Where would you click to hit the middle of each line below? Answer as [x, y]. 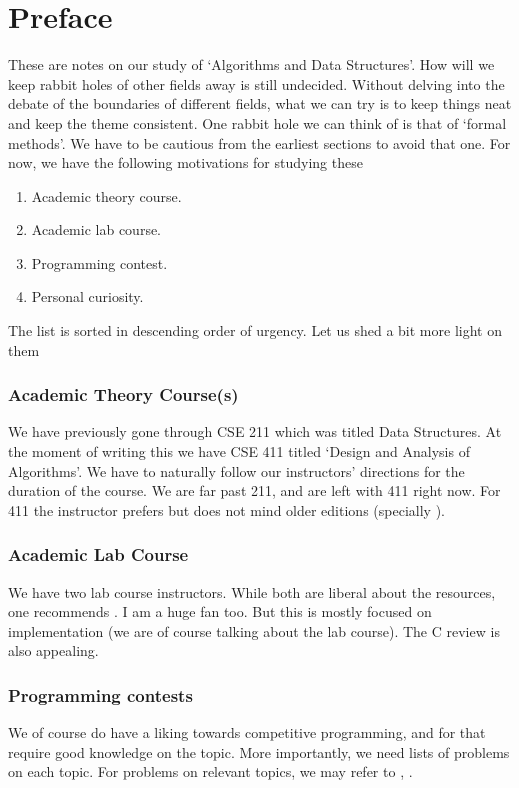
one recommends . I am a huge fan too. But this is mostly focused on [220, 611]
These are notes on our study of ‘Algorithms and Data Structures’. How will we [251, 64]
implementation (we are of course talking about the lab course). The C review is [254, 630]
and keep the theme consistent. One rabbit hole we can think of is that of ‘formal [257, 122]
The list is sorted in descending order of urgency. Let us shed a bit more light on [255, 330]
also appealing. [53, 650]
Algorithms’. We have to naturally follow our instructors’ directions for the [236, 470]
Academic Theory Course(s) [123, 394]
